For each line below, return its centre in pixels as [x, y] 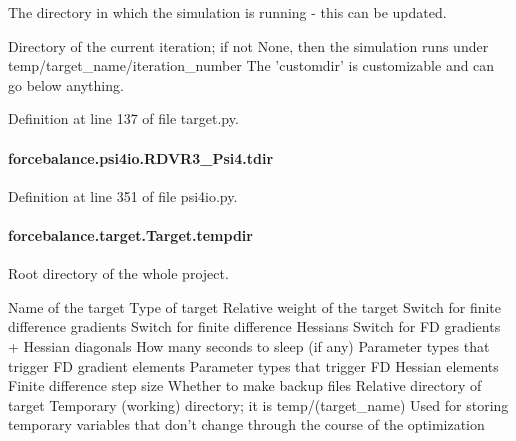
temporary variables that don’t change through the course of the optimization [246, 424]
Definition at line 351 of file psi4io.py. [123, 195]
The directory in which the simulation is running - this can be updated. [227, 12]
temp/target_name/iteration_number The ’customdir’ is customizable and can [251, 65]
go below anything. [66, 84]
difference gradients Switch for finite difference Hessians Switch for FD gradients [254, 326]
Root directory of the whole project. [118, 273]
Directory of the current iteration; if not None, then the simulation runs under [248, 45]
